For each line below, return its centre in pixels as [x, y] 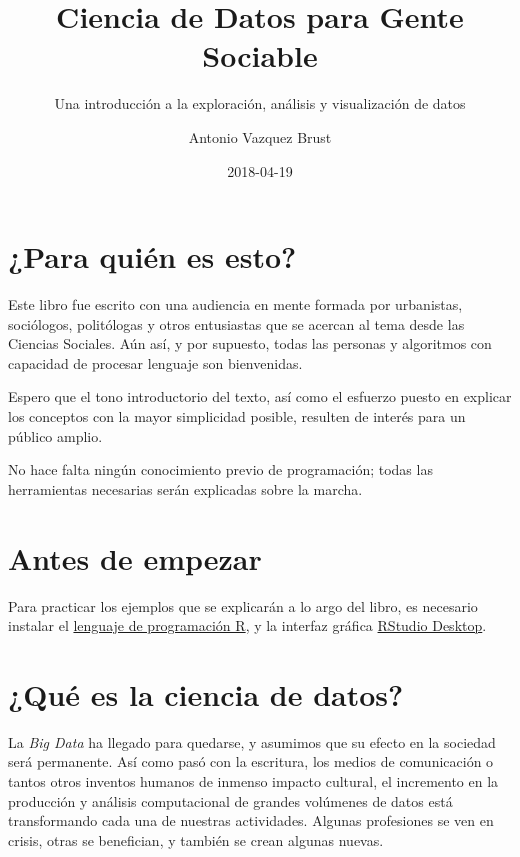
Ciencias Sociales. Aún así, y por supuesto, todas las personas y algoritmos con [250, 343]
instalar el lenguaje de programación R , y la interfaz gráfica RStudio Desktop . [247, 625]
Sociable [260, 55]
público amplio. [55, 435]
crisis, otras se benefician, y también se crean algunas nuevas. [196, 839]
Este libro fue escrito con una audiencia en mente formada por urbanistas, [235, 304]
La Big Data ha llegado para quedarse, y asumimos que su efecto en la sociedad [252, 741]
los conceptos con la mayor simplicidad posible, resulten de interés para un [237, 416]
